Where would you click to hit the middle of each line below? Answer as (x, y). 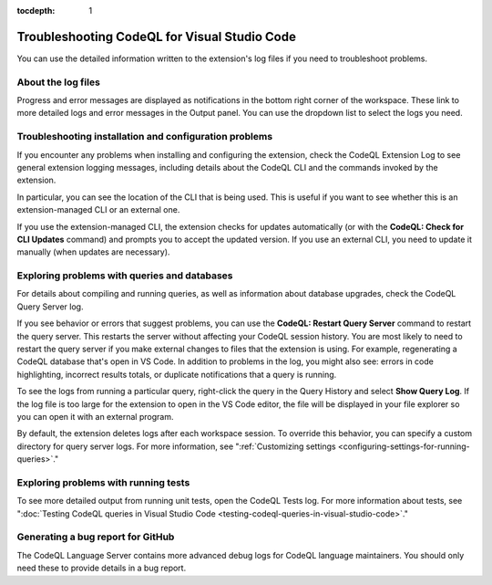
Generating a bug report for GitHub (96, 537)
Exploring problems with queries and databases (125, 276)
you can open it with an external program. (95, 416)
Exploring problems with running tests (103, 482)
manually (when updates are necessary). (93, 252)
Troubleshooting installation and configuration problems (145, 137)
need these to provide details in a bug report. (102, 568)
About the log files (58, 82)
